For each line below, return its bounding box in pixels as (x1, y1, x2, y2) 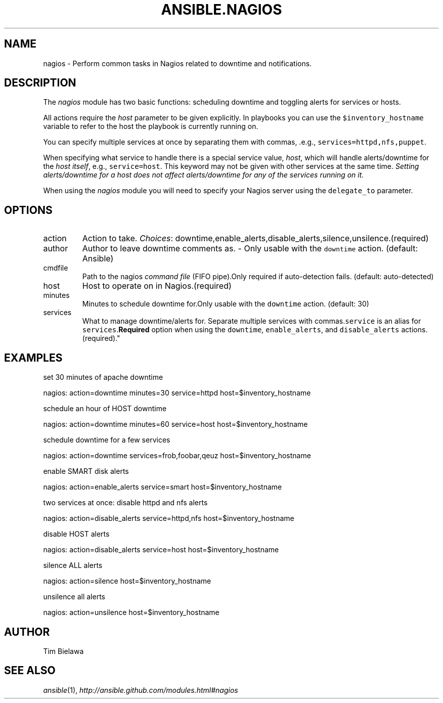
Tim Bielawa (43, 646, 84, 655)
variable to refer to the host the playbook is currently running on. (43, 122, 258, 131)
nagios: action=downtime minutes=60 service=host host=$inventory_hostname (43, 420, 308, 429)
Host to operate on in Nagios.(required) (82, 281, 232, 291)
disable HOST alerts (43, 530, 110, 539)
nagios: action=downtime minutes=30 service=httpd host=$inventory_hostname (43, 388, 311, 398)
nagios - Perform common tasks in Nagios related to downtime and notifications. (43, 59, 312, 68)
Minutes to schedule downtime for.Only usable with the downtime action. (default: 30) (82, 299, 369, 309)
